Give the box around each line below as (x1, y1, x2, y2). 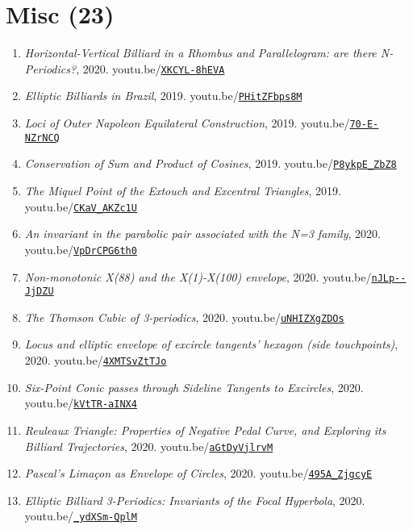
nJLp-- (371, 272, 407, 284)
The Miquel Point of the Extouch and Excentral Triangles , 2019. (24, 182, 341, 198)
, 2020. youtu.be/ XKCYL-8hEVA (76, 60, 225, 77)
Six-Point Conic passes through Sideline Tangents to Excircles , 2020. (24, 378, 364, 395)
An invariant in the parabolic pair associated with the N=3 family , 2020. (24, 225, 381, 242)
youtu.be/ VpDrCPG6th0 (24, 240, 137, 257)
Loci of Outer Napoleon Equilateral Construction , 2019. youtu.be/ (24, 115, 350, 131)
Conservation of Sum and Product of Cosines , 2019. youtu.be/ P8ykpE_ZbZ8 (24, 155, 397, 172)
